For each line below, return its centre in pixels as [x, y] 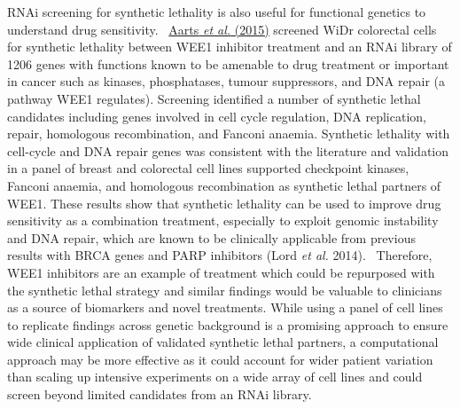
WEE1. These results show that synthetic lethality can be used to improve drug [224, 203]
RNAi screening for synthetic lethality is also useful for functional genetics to [217, 12]
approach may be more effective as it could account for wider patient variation [220, 359]
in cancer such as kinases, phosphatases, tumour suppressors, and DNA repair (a [226, 81]
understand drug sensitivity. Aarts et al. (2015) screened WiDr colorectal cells [222, 29]
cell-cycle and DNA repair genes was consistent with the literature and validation [228, 150]
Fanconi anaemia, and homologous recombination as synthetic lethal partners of [224, 185]
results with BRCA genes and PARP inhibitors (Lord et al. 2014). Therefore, [220, 255]
